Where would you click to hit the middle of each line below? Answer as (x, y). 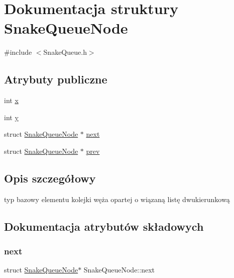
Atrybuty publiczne (56, 79)
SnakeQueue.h (65, 52)
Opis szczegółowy (50, 178)
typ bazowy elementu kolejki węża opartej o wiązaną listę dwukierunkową (117, 199)
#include (18, 52)
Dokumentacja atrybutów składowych (104, 226)
